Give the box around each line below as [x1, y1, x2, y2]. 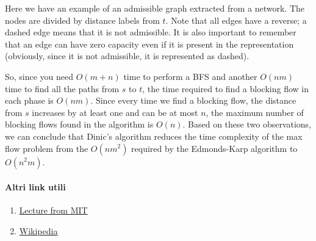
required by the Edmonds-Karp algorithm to [131, 142, 298, 154]
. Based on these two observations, [182, 118, 312, 131]
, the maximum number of [206, 106, 304, 118]
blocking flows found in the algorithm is [5, 118, 154, 131]
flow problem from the [5, 142, 88, 154]
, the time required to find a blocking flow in [142, 82, 309, 95]
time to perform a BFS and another [123, 70, 257, 82]
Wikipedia [19, 224, 58, 237]
